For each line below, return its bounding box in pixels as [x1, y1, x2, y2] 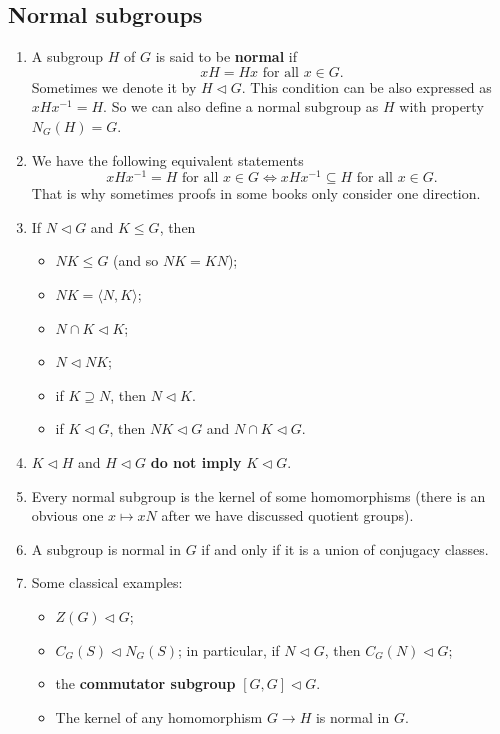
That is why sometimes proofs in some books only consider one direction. [31, 183, 481, 204]
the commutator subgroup [55, 673, 236, 694]
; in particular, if [178, 639, 280, 660]
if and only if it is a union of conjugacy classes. [201, 538, 489, 559]
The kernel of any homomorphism [55, 706, 263, 727]
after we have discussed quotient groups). [161, 505, 414, 526]
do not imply [150, 452, 242, 472]
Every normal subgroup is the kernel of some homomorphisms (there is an [31, 485, 486, 506]
